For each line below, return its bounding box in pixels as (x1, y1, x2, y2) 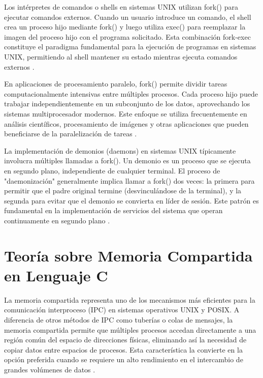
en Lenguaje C (4, 265, 108, 285)
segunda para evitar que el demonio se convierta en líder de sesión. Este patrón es (4, 195, 259, 206)
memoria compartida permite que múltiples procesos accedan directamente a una (4, 324, 256, 335)
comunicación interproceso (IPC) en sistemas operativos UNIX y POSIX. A (4, 304, 240, 315)
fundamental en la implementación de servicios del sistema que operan (4, 205, 223, 216)
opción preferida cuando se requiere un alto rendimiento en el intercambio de (4, 354, 243, 365)
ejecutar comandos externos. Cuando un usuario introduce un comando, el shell (4, 11, 251, 22)
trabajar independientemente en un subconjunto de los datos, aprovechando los (4, 98, 250, 109)
